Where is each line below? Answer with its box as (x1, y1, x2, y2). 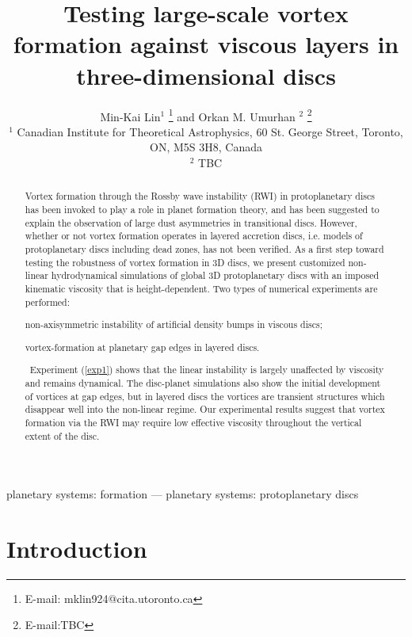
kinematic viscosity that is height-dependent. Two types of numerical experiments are (25, 281, 378, 295)
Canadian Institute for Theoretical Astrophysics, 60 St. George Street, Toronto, (17, 123, 403, 139)
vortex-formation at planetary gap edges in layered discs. (25, 340, 260, 353)
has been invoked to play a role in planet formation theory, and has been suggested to (25, 202, 380, 216)
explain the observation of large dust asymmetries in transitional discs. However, (25, 216, 357, 229)
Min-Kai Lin (100, 108, 161, 124)
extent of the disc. (25, 429, 100, 442)
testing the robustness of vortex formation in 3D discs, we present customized (25, 255, 345, 269)
